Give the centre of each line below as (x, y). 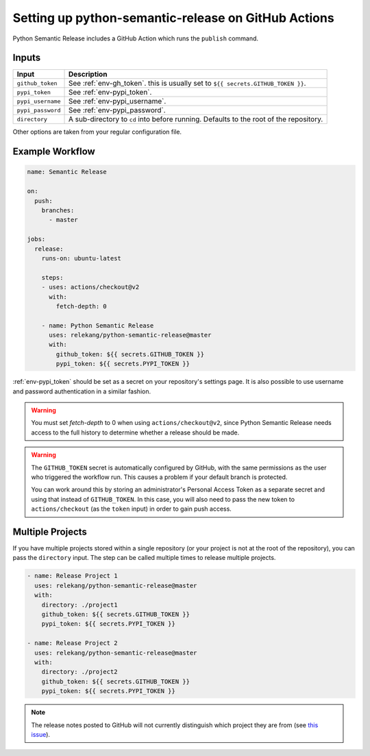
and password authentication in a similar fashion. (82, 391)
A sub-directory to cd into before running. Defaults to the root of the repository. (196, 119)
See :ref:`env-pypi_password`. (117, 110)
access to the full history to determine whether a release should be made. (135, 432)
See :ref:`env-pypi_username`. (117, 101)
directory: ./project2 (79, 672)
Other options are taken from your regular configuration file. (97, 132)
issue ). (41, 734)
